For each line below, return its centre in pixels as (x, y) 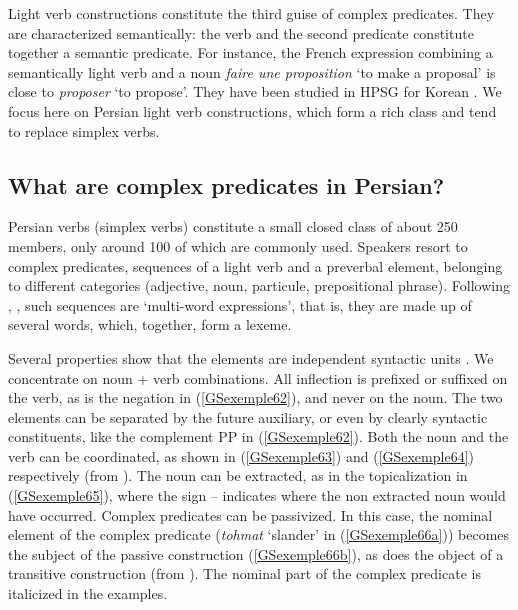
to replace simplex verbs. (84, 130)
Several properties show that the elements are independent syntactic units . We (251, 357)
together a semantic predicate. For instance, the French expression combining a (250, 52)
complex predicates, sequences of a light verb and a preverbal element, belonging (255, 265)
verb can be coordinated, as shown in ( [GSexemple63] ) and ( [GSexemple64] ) (241, 455)
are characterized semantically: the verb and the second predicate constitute (241, 32)
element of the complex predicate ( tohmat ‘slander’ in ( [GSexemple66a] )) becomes (259, 534)
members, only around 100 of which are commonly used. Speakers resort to (238, 245)
